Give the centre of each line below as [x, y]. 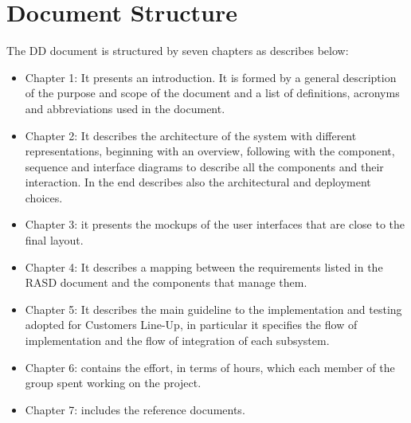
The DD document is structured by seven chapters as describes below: [178, 51]
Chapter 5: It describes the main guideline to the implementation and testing [213, 309]
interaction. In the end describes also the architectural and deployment [198, 182]
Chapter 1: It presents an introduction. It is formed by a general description [211, 77]
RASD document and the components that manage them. [166, 282]
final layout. [54, 240]
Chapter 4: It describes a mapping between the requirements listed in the [204, 266]
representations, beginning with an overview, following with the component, [210, 151]
